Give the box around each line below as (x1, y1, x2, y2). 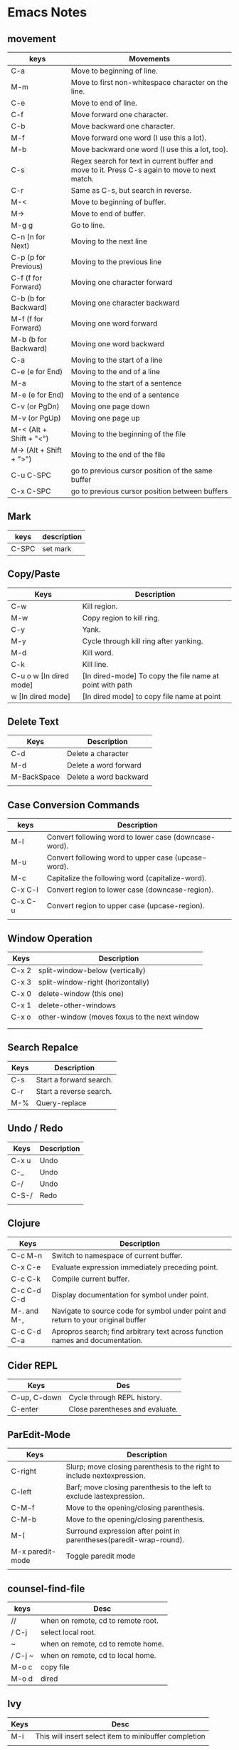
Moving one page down (70, 401, 150, 411)
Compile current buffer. (51, 1274, 130, 1284)
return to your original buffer (51, 1314, 147, 1324)
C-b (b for (11, 293, 46, 303)
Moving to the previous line (70, 257, 162, 266)
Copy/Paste (7, 568, 60, 580)
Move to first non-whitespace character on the (70, 78, 228, 87)
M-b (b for (11, 335, 48, 344)
